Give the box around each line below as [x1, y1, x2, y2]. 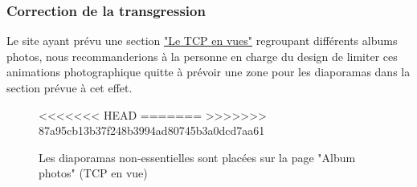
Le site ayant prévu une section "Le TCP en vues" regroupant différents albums [6, 32, 398, 49]
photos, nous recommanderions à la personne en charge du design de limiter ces [6, 47, 398, 64]
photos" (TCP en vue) [39, 165, 148, 181]
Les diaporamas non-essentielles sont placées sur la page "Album [39, 148, 356, 165]
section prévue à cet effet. [6, 79, 133, 96]
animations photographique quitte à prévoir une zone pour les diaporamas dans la [6, 63, 411, 80]
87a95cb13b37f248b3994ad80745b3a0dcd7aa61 [39, 122, 265, 139]
